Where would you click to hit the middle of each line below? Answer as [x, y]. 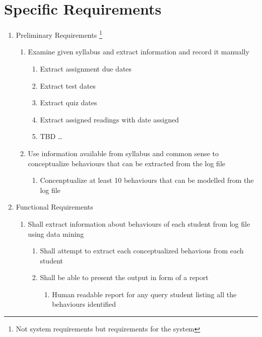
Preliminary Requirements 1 [59, 34]
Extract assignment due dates [86, 68]
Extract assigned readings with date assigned [109, 119]
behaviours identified [84, 304]
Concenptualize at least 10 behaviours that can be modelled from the [147, 180]
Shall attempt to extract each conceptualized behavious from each [142, 251]
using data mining [56, 233]
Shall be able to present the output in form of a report [124, 277]
